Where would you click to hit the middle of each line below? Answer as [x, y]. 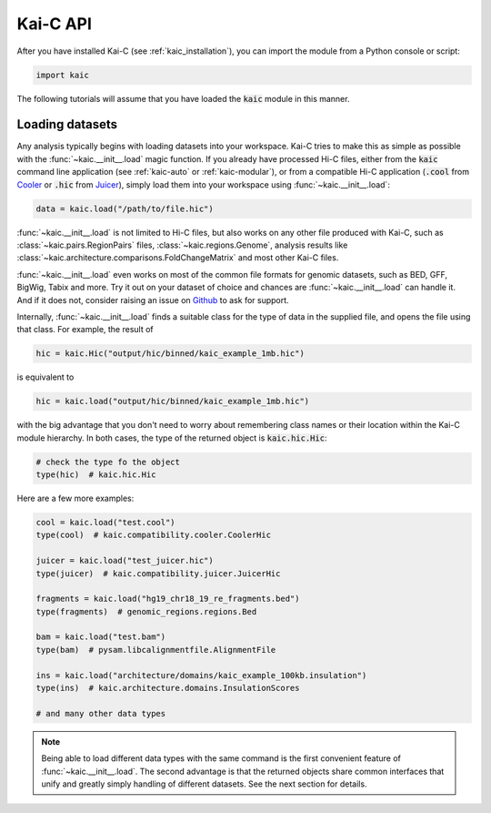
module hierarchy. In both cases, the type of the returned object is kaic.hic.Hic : [172, 438]
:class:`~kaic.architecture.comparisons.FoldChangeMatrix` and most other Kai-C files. [178, 258]
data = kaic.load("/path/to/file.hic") [125, 208]
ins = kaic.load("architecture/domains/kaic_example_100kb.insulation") [201, 675]
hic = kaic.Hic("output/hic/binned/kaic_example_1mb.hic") [170, 354]
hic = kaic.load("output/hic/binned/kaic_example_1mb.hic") [173, 401]
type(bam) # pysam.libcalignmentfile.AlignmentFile [156, 650]
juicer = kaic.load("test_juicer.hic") [125, 561]
